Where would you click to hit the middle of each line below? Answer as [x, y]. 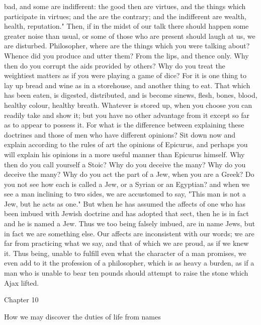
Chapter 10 [21, 300]
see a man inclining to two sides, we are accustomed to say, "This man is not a [125, 194]
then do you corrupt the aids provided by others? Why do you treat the [115, 65]
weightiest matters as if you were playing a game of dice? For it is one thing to [125, 75]
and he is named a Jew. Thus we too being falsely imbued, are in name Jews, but [129, 223]
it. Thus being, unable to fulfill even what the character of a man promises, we [125, 253]
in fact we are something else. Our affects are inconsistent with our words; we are [129, 233]
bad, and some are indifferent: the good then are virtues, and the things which [125, 6]
